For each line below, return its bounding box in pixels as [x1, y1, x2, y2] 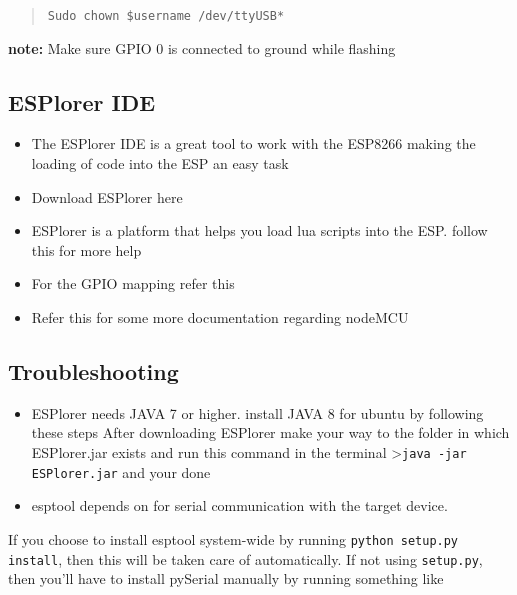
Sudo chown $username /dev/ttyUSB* [47, 9, 285, 23]
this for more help [31, 239, 142, 260]
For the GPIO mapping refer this [31, 273, 235, 294]
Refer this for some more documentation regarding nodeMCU [31, 307, 409, 328]
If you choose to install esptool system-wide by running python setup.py [8, 528, 459, 549]
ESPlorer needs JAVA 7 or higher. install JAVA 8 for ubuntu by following [31, 402, 484, 423]
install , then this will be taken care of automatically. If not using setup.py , [8, 548, 483, 569]
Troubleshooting [8, 356, 179, 386]
